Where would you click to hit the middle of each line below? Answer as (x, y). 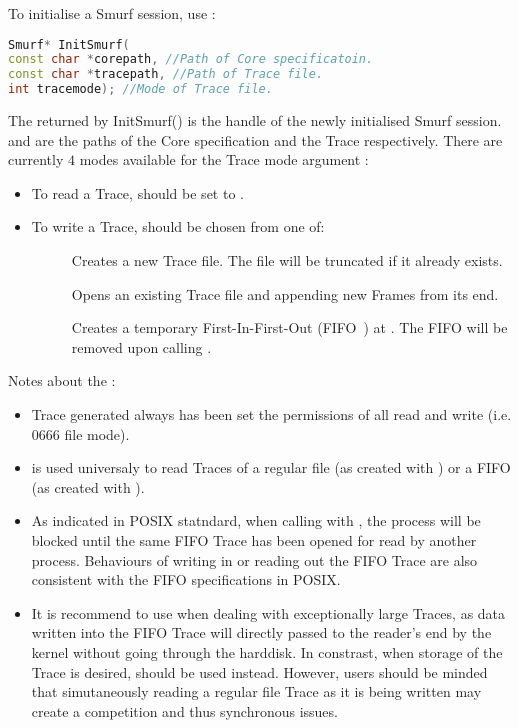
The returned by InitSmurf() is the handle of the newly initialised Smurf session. (255, 120)
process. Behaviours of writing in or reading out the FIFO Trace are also (254, 559)
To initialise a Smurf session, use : (112, 13)
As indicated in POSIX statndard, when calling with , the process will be (256, 520)
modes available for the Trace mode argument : (224, 159)
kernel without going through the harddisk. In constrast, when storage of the (267, 651)
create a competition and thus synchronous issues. (184, 710)
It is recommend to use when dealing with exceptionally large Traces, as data (268, 612)
